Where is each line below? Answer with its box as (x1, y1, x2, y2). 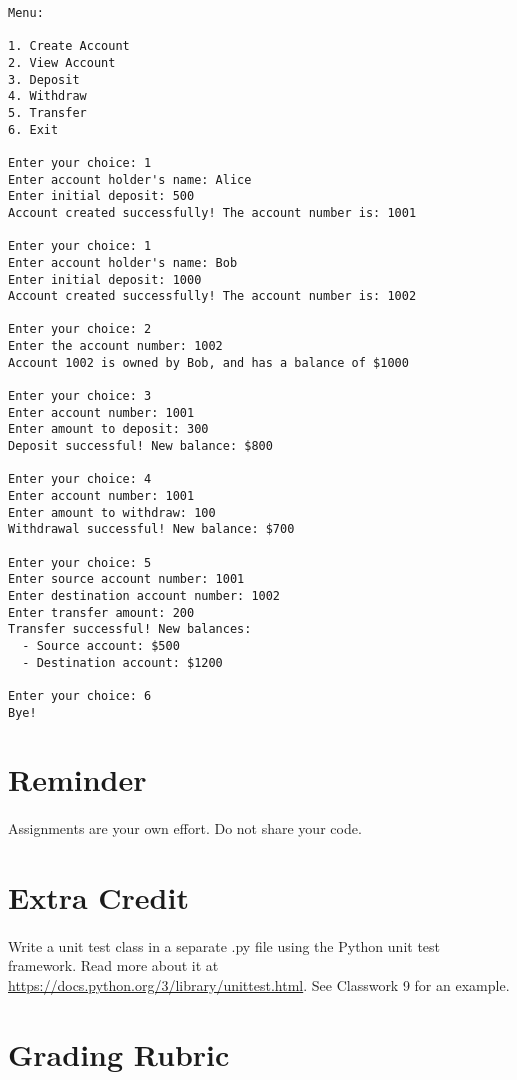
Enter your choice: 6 (8, 688, 152, 703)
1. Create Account (8, 39, 130, 54)
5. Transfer (8, 105, 87, 120)
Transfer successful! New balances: (8, 622, 252, 637)
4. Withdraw (8, 89, 87, 104)
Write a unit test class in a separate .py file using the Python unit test (8, 935, 441, 956)
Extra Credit (8, 876, 189, 917)
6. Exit (8, 122, 59, 137)
